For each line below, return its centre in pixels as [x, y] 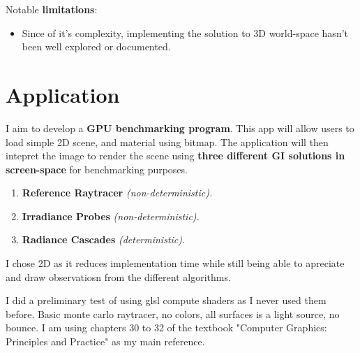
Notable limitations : [52, 9]
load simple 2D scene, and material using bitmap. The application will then [167, 142]
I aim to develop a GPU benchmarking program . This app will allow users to [180, 128]
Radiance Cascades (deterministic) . [104, 239]
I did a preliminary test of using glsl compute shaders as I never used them [166, 300]
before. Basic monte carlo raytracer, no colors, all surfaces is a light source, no [173, 314]
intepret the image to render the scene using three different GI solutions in [175, 156]
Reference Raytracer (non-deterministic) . [117, 193]
